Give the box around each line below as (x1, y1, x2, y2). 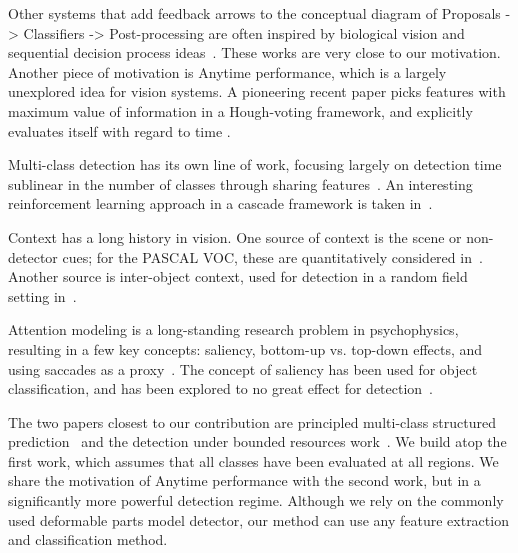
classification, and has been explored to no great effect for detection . (8, 378, 434, 399)
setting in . (8, 285, 77, 306)
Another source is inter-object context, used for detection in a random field (8, 266, 468, 287)
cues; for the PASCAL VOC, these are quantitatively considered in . (62, 246, 483, 267)
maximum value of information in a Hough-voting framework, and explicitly (8, 100, 473, 121)
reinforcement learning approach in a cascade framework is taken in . (8, 193, 433, 214)
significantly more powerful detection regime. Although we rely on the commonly (8, 490, 504, 511)
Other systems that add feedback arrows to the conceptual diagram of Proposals (8, 3, 501, 23)
